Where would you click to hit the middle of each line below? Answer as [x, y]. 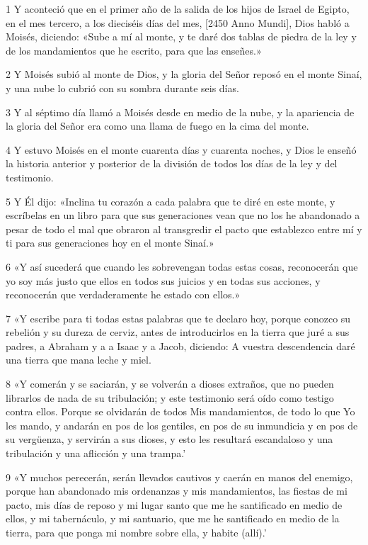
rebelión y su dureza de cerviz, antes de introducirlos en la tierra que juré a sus [178, 332]
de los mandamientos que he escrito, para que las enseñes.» [134, 50]
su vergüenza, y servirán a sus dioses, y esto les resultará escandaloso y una [169, 439]
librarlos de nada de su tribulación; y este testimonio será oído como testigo [170, 397]
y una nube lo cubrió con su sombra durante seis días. [122, 88]
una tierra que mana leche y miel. [79, 360]
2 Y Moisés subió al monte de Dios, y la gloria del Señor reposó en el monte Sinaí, [184, 74]
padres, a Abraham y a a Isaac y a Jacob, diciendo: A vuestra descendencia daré [180, 345]
